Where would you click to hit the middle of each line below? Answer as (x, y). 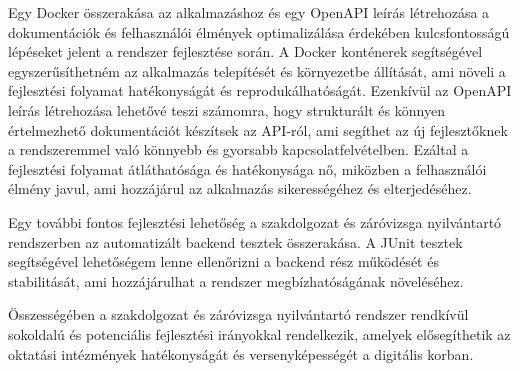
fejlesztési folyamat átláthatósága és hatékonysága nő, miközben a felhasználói (247, 168)
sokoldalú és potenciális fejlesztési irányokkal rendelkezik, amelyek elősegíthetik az (259, 333)
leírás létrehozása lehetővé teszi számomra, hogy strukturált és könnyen (226, 109)
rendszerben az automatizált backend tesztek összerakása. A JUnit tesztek (235, 241)
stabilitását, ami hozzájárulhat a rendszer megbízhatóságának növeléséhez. (236, 280)
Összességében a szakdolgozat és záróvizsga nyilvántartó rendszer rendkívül (238, 314)
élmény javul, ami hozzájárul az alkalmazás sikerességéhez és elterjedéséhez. (240, 188)
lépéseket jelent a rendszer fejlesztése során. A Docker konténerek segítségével (245, 51)
